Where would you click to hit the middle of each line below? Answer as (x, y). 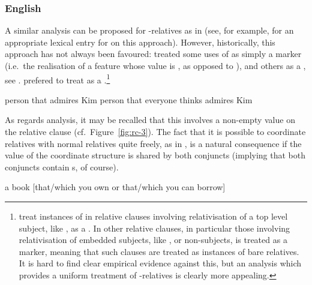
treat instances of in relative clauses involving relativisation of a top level (153, 216)
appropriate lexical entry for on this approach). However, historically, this (140, 42)
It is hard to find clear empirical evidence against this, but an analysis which (160, 263)
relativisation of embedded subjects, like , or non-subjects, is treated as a (153, 240)
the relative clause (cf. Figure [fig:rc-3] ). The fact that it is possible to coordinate (155, 132)
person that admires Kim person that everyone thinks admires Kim (129, 99)
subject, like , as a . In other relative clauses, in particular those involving (154, 228)
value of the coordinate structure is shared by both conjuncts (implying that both (155, 155)
